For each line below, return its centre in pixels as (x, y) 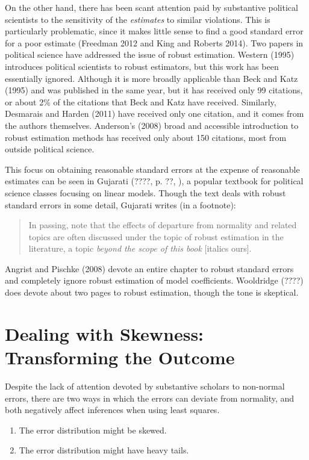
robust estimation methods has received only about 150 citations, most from (146, 137)
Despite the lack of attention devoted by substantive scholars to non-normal (145, 386)
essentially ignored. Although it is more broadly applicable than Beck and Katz (151, 78)
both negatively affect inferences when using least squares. (112, 410)
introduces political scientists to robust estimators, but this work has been (142, 66)
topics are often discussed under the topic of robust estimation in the (156, 236)
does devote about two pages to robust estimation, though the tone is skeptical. (152, 292)
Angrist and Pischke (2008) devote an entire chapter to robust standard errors (149, 268)
